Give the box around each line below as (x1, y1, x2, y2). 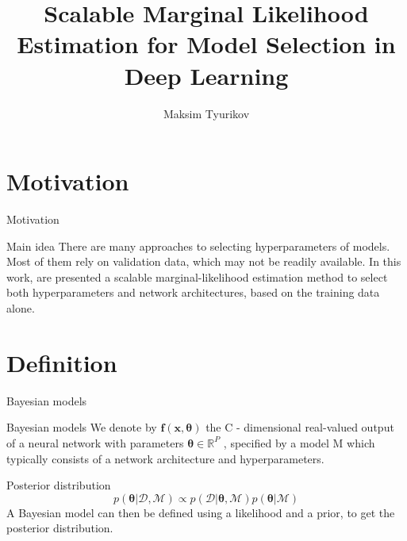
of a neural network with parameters (6, 434, 184, 451)
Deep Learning (124, 59, 289, 91)
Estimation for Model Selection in (17, 28, 396, 60)
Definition (6, 346, 117, 378)
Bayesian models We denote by (6, 419, 157, 435)
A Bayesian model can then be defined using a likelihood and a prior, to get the (6, 504, 395, 520)
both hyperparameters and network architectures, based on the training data (6, 284, 380, 301)
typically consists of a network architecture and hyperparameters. (6, 450, 324, 466)
